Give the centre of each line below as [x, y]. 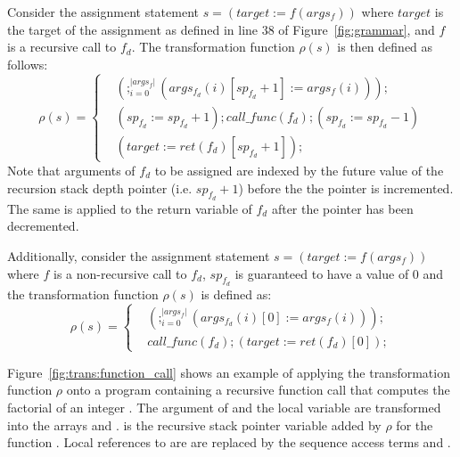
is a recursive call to [62, 47]
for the [415, 424]
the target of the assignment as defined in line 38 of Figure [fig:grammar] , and [221, 29]
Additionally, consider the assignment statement [139, 255]
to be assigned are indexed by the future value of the [299, 170]
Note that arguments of [71, 170]
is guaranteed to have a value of [322, 273]
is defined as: [236, 294]
